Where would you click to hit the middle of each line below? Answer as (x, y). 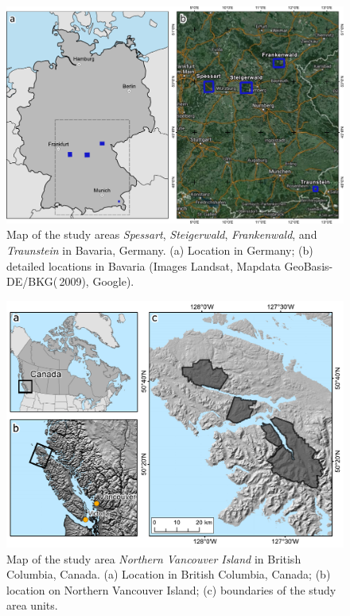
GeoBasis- (309, 265)
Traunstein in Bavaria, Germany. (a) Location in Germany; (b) (160, 250)
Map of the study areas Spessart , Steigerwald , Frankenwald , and (162, 234)
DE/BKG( (32, 281)
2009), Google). (97, 281)
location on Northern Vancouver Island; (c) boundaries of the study (171, 589)
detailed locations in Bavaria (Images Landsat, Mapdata (144, 265)
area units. (32, 605)
